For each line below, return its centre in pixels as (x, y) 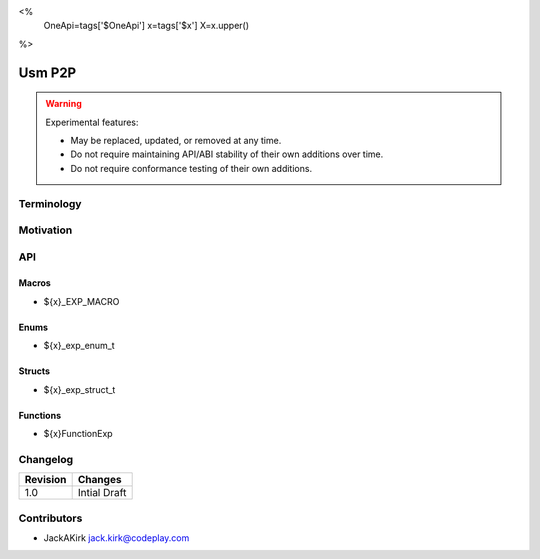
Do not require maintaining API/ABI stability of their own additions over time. (227, 154)
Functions (40, 415)
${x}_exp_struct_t (79, 389)
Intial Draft (102, 493)
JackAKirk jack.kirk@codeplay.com (116, 537)
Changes (99, 480)
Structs (34, 371)
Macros (35, 283)
